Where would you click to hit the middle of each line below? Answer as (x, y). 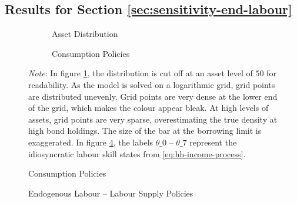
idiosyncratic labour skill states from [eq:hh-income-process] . (137, 153)
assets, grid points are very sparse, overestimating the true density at (153, 119)
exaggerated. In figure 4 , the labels (91, 142)
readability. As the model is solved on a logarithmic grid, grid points (152, 84)
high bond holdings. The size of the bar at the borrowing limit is (145, 131)
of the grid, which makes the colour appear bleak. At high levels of (148, 108)
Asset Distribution (85, 34)
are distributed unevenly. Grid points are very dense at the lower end (153, 96)
